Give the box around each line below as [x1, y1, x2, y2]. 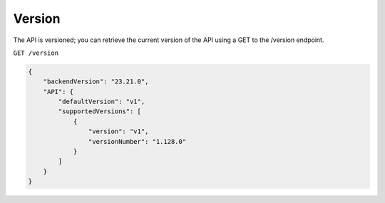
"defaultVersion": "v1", [58, 98, 145, 106]
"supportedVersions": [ [58, 108, 142, 115]
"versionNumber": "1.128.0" [88, 137, 187, 145]
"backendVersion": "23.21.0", [43, 78, 149, 85]
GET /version [13, 48, 59, 57]
